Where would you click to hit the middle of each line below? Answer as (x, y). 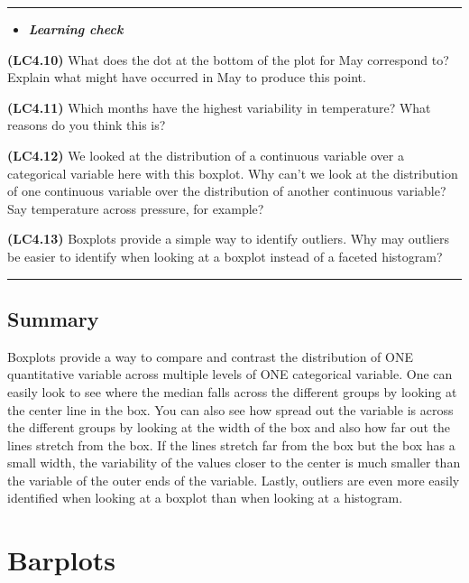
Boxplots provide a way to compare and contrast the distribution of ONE (210, 356)
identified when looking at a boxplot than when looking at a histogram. (205, 498)
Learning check (76, 29)
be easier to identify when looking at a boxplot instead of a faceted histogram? (225, 256)
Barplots (61, 560)
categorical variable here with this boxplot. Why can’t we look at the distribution (233, 173)
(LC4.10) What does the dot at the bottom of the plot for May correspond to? (228, 59)
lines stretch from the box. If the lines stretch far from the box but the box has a (231, 444)
